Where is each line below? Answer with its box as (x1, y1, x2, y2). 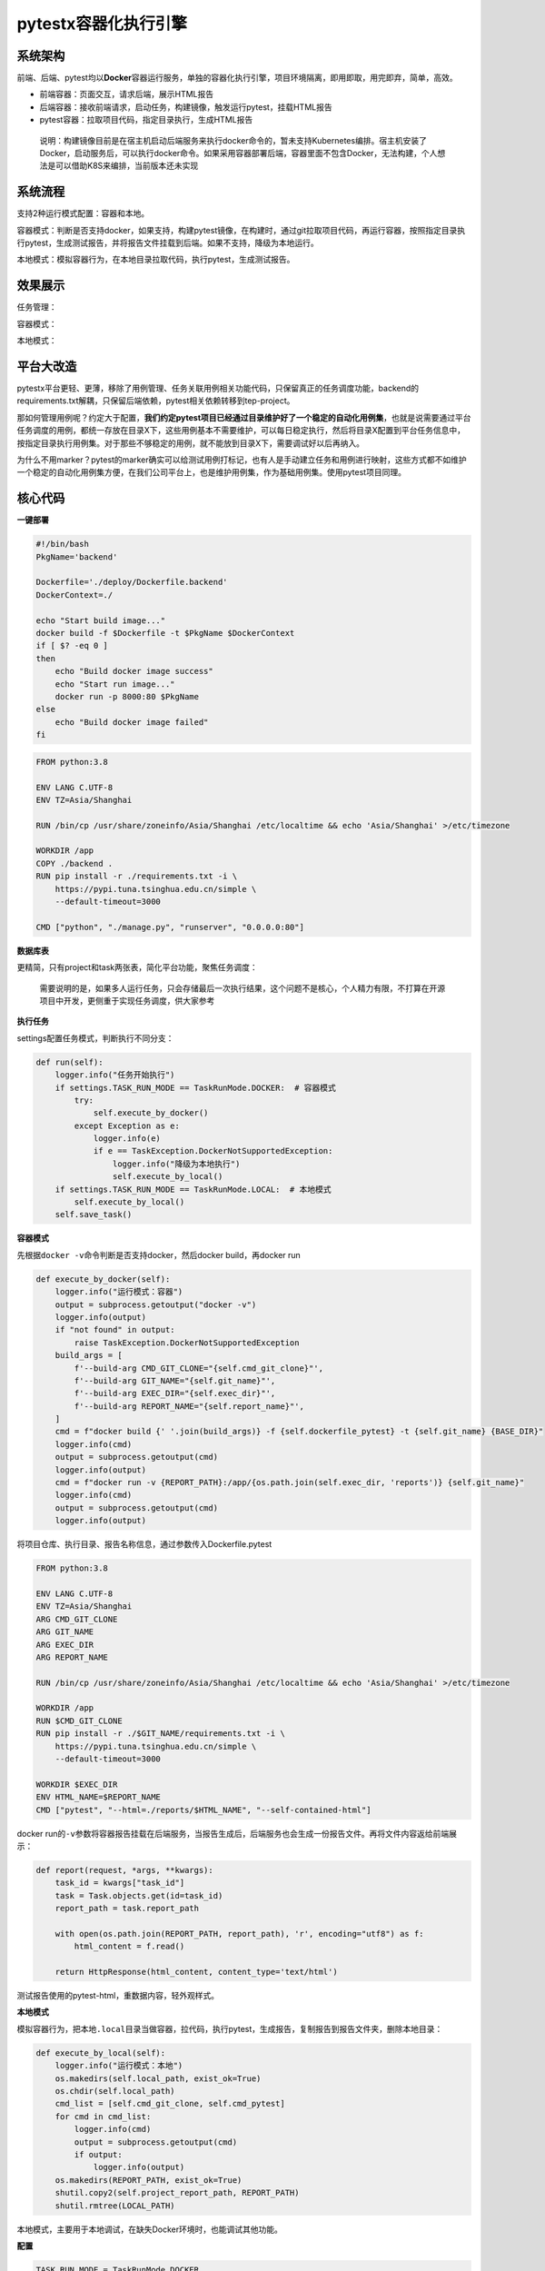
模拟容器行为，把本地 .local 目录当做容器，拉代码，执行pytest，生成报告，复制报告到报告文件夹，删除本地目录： (16, 2023, 443, 2034)
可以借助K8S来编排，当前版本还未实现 (54, 160, 199, 172)
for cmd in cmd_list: (54, 2111, 152, 2121)
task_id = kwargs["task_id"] (54, 1878, 185, 1889)
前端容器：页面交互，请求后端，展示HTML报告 (39, 89, 214, 100)
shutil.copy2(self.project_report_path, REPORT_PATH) (54, 2187, 300, 2198)
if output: (74, 2149, 123, 2159)
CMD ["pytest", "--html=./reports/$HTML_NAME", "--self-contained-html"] (35, 1804, 372, 1815)
